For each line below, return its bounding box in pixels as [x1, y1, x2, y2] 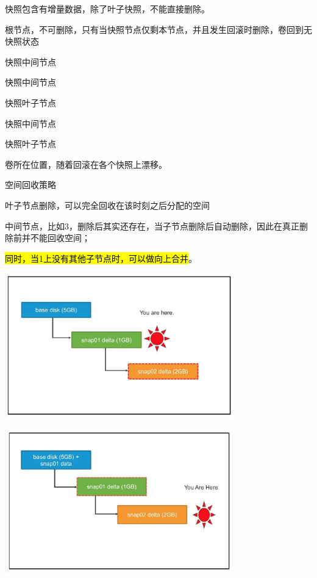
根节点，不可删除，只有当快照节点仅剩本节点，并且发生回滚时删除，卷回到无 [5, 23, 312, 35]
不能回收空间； [30, 231, 90, 244]
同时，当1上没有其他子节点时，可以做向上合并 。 [5, 251, 197, 264]
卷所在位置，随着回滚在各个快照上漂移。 [5, 157, 167, 170]
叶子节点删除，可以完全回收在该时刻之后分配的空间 [5, 198, 210, 211]
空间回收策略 [5, 178, 56, 191]
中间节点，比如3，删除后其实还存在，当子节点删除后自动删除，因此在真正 [5, 219, 299, 232]
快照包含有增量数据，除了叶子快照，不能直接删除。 [5, 2, 210, 15]
